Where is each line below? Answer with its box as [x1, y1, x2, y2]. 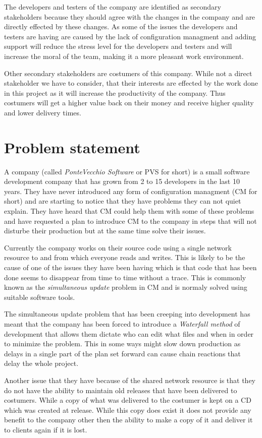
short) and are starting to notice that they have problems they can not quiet [4, 196, 241, 206]
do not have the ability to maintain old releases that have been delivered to [4, 385, 237, 395]
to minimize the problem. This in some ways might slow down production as [4, 338, 241, 349]
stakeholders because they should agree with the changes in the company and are [4, 11, 255, 22]
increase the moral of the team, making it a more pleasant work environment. [4, 50, 244, 61]
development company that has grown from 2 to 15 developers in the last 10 [4, 176, 240, 186]
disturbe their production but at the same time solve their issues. [4, 225, 206, 236]
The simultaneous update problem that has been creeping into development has [4, 308, 250, 319]
